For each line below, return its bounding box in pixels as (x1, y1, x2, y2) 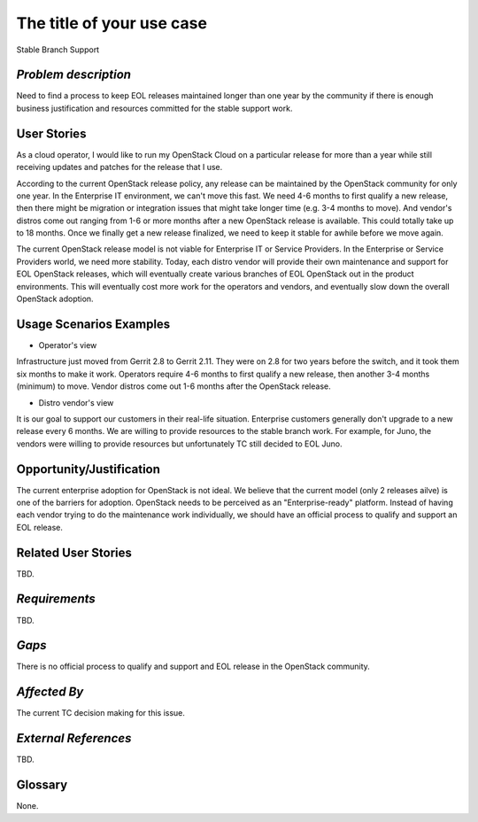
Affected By (16, 685, 84, 700)
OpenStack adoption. (16, 293, 94, 305)
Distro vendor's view (38, 397, 114, 407)
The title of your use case (16, 13, 208, 33)
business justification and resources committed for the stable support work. (16, 103, 293, 113)
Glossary (16, 778, 68, 793)
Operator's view (38, 339, 97, 350)
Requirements (16, 592, 96, 607)
